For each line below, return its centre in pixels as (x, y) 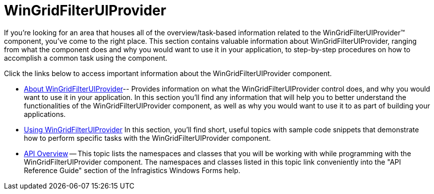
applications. (45, 114)
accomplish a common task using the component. (86, 58)
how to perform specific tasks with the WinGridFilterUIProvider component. (148, 138)
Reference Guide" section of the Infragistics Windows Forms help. (132, 170)
